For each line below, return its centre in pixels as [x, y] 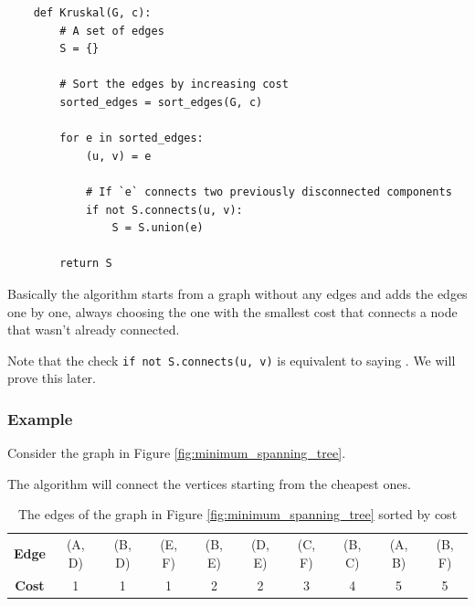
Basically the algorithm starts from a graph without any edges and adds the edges [237, 293]
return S [86, 264]
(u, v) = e [118, 156]
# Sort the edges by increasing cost [174, 85]
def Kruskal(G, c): [92, 13]
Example [40, 418]
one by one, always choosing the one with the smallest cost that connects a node [232, 311]
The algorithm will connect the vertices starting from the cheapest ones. [209, 483]
